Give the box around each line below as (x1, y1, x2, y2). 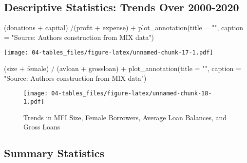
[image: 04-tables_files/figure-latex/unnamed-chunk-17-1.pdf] (4, 49, 213, 56)
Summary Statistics (4, 145, 105, 161)
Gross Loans (23, 122, 60, 132)
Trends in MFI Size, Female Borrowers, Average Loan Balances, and (23, 112, 227, 122)
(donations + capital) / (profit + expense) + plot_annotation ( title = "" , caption (4, 22, 244, 33)
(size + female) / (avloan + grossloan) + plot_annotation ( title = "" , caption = (4, 63, 241, 73)
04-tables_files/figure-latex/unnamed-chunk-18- (51, 90, 212, 97)
